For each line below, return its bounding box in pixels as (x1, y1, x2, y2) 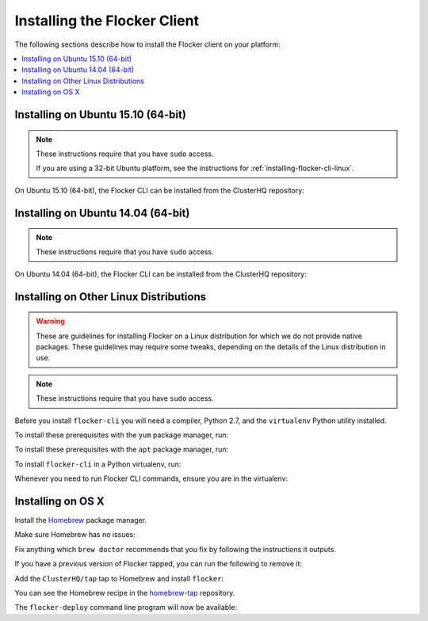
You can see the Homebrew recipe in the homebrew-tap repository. (14, 589, 235, 598)
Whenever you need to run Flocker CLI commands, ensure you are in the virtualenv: (14, 474, 289, 483)
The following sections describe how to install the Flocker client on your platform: (14, 40, 281, 49)
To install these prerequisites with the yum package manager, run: (14, 430, 229, 440)
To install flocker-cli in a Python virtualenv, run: (14, 459, 182, 469)
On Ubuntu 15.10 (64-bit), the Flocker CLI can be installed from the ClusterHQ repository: (14, 185, 304, 195)
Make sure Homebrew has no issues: (14, 530, 136, 539)
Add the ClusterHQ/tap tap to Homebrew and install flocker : (14, 573, 224, 583)
